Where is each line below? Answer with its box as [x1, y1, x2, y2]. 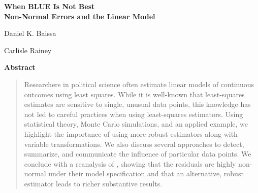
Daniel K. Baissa [4, 28, 56, 38]
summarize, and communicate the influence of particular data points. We [24, 148, 251, 159]
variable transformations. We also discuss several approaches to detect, [24, 138, 244, 149]
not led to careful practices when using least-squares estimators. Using [24, 108, 243, 119]
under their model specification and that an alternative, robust [48, 168, 244, 179]
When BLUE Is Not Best [4, 1, 95, 11]
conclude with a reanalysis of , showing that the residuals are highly [24, 158, 236, 169]
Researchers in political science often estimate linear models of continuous [24, 79, 254, 89]
